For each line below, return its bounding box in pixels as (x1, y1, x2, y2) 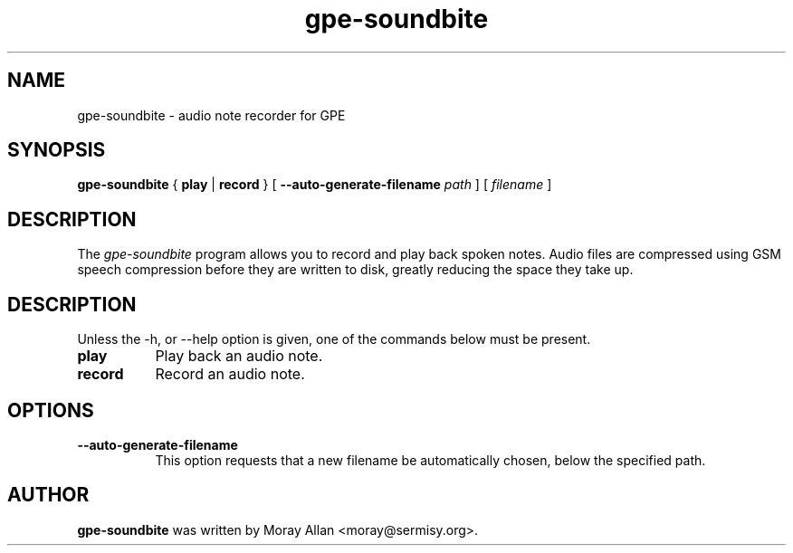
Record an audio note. (155, 365, 305, 384)
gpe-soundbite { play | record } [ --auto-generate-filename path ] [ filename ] (77, 176, 552, 193)
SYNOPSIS (7, 138, 106, 162)
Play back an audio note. (155, 347, 323, 366)
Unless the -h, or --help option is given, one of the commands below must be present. (77, 331, 591, 348)
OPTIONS (7, 398, 94, 422)
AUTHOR (7, 483, 90, 507)
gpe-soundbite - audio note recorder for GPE (77, 107, 346, 123)
